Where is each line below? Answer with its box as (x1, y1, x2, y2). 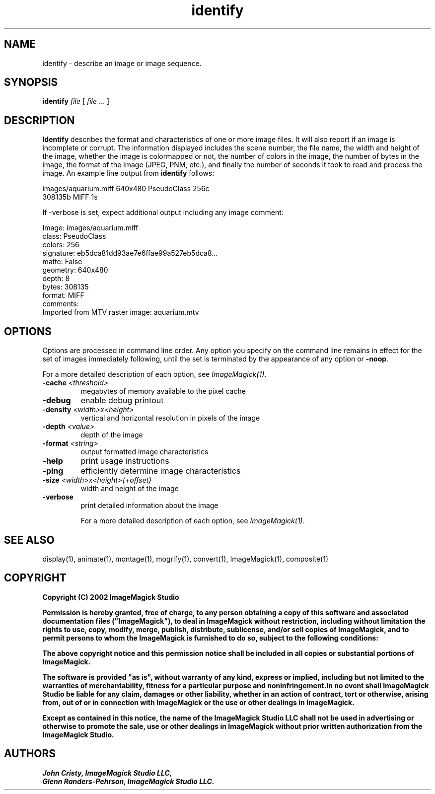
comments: (42, 299, 79, 308)
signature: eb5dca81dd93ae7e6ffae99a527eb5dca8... (42, 249, 218, 258)
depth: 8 (42, 274, 70, 283)
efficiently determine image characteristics (80, 466, 241, 476)
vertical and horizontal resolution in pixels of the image (80, 414, 260, 423)
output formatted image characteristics (80, 447, 209, 456)
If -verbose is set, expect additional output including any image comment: (42, 208, 284, 217)
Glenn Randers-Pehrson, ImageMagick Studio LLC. (42, 777, 215, 786)
